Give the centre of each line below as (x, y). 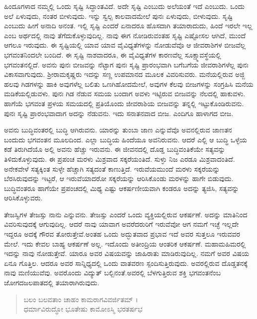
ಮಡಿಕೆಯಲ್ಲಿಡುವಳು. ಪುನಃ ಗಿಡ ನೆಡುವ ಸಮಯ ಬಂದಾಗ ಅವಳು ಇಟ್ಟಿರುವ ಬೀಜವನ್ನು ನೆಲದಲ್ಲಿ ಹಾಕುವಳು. (125, 94)
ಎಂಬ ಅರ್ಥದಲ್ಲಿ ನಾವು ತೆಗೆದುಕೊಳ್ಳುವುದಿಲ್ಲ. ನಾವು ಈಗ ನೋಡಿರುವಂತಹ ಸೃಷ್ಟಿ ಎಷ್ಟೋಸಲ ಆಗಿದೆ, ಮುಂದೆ (125, 35)
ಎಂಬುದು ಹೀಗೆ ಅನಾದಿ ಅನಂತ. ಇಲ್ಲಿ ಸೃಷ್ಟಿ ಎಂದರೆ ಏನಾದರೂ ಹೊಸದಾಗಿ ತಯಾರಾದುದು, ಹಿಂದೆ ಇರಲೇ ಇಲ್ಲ (128, 26)
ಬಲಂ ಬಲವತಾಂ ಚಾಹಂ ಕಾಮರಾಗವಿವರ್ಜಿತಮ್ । (81, 299)
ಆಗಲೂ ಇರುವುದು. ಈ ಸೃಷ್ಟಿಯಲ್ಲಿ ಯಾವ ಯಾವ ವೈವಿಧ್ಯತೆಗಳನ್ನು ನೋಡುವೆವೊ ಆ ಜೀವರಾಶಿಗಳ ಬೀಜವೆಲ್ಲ (125, 45)
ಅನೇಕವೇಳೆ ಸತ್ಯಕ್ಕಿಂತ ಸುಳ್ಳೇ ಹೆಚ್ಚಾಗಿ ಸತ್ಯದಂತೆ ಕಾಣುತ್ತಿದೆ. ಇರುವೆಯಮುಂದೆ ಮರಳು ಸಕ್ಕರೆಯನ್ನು (112, 168)
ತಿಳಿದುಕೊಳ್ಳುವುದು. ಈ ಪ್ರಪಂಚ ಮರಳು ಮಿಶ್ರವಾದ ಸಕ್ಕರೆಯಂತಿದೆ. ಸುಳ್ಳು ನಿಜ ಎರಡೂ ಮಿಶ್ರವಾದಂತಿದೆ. (120, 159)
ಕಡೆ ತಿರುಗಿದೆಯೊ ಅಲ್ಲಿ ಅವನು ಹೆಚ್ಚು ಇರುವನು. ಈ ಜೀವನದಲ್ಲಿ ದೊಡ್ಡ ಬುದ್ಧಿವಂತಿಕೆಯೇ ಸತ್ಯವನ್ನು (115, 149)
